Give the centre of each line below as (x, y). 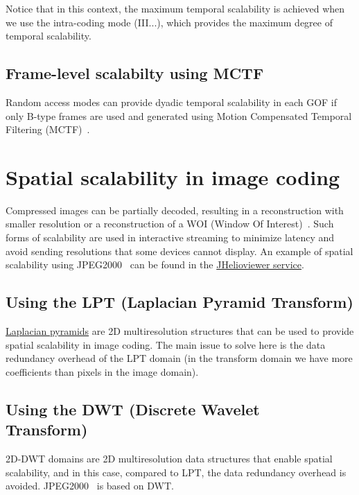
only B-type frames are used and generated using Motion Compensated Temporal (179, 115)
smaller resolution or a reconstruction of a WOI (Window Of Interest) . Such (170, 224)
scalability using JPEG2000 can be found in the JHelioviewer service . (155, 264)
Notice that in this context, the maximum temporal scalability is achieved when (175, 8)
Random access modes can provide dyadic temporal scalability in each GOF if (172, 102)
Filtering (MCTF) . (48, 129)
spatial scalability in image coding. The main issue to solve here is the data (166, 344)
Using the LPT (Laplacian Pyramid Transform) (179, 302)
